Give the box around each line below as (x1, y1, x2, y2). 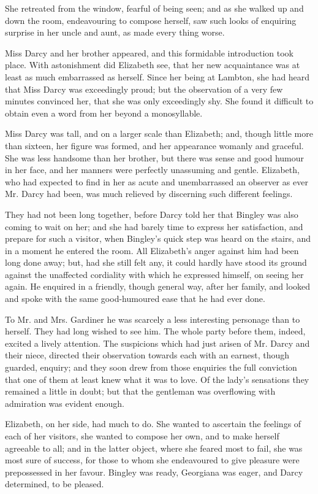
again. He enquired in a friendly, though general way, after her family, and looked (5, 280, 311, 293)
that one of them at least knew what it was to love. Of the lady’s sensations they (5, 372, 309, 385)
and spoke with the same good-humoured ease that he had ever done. (5, 292, 265, 305)
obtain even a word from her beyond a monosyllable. (5, 106, 203, 119)
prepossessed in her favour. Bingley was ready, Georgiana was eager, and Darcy (5, 465, 303, 478)
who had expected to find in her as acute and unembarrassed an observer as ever (5, 175, 308, 188)
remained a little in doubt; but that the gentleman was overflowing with (5, 385, 276, 398)
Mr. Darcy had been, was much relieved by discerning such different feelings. (5, 187, 293, 200)
